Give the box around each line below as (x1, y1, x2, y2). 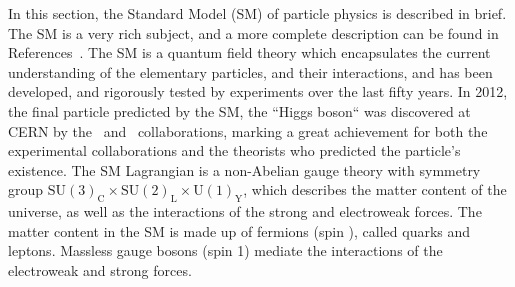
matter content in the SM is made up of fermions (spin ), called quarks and (8, 220, 471, 241)
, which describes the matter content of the (243, 179, 507, 200)
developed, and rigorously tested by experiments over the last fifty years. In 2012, (8, 81, 508, 102)
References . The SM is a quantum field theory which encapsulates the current (8, 42, 491, 63)
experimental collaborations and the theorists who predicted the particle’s (8, 140, 461, 161)
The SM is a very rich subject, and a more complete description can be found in (8, 22, 499, 43)
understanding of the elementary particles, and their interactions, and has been (8, 61, 493, 82)
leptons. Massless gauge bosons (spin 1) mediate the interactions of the (8, 240, 443, 261)
